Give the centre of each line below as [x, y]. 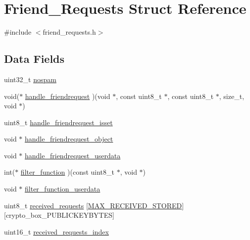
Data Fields [34, 59]
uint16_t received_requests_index [56, 231]
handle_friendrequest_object [69, 139]
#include [18, 32]
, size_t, [232, 96]
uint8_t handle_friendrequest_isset [58, 122]
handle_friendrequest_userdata [73, 155]
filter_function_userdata [63, 189]
